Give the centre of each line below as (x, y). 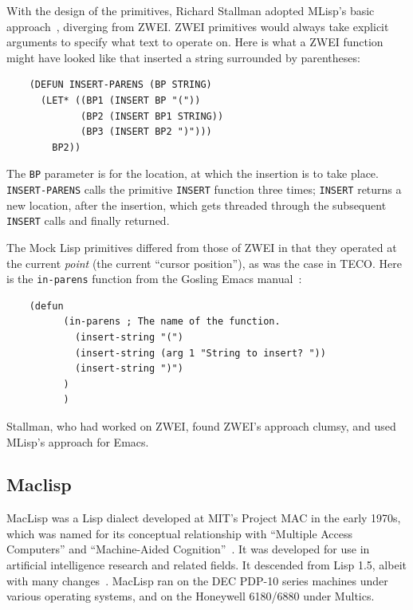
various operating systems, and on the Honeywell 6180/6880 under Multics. (191, 596)
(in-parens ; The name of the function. (172, 322)
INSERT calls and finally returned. (88, 220)
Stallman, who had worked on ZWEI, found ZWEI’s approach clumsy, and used (201, 425)
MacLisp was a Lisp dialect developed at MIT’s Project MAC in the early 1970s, (204, 518)
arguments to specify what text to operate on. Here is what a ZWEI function (195, 42)
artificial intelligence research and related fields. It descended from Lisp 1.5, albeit (206, 565)
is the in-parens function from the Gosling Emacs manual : (154, 279)
